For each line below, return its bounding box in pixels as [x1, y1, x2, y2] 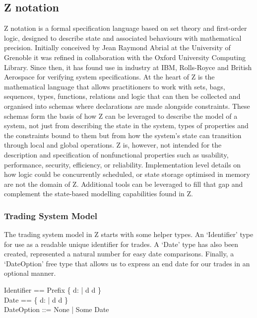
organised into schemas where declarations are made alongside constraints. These [4, 100, 250, 111]
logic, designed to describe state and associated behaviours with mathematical [4, 32, 242, 43]
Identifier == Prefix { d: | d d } [4, 285, 101, 295]
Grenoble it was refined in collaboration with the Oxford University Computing [4, 52, 246, 62]
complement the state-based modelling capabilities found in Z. [4, 188, 193, 199]
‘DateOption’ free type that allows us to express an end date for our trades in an [4, 258, 250, 268]
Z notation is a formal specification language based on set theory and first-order [4, 23, 247, 33]
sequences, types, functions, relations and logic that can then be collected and [4, 91, 241, 101]
